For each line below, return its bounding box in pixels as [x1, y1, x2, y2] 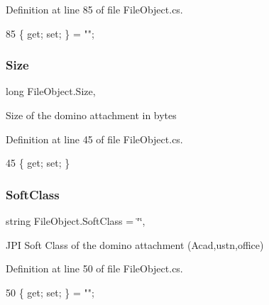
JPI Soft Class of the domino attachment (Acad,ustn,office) [6, 237, 264, 252]
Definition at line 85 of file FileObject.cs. [6, 2, 183, 16]
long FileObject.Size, [6, 84, 96, 99]
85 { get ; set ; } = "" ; [6, 26, 94, 40]
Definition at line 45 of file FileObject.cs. [6, 131, 183, 146]
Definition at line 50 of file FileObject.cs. [6, 261, 183, 276]
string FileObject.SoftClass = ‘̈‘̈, [6, 213, 146, 228]
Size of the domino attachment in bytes [6, 108, 177, 122]
